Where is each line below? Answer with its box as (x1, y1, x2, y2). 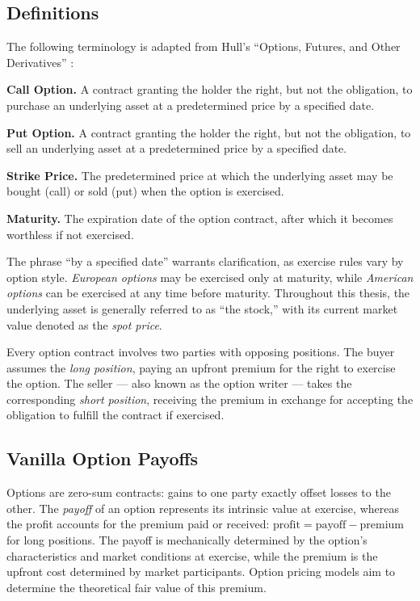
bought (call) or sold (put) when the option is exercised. (6, 183, 284, 200)
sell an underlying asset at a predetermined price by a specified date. (6, 140, 347, 157)
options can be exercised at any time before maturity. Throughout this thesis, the (6, 284, 410, 301)
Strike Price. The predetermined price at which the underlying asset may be (6, 166, 393, 183)
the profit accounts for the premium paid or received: (6, 515, 270, 532)
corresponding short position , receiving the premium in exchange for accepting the (6, 390, 414, 407)
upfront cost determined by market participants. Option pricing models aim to (6, 563, 396, 580)
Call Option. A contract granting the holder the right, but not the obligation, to (6, 81, 413, 98)
